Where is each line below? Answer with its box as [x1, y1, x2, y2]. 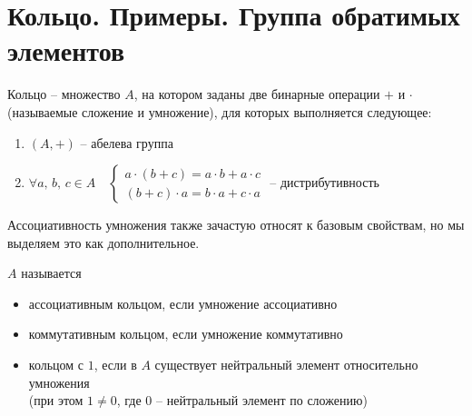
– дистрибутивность [270, 173, 379, 192]
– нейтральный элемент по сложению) [156, 391, 368, 410]
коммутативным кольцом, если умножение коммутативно [28, 324, 343, 343]
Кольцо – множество [7, 84, 121, 104]
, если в [93, 355, 137, 374]
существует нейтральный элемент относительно [154, 355, 418, 374]
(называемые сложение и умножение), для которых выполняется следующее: [7, 102, 432, 121]
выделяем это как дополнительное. [7, 233, 200, 252]
